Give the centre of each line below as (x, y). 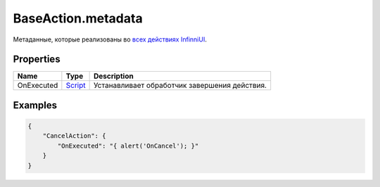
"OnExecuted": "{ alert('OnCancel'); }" (128, 146)
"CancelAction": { (74, 136)
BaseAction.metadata (78, 18)
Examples (35, 105)
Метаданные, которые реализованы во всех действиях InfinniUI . (110, 39)
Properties (37, 59)
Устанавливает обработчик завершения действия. (180, 86)
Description (113, 76)
